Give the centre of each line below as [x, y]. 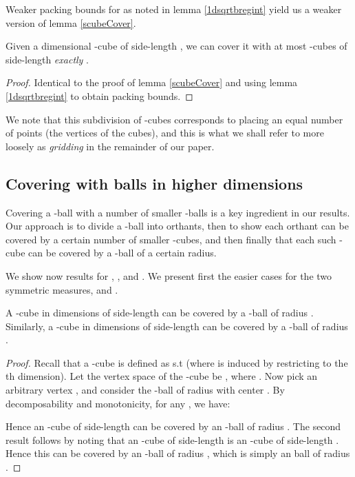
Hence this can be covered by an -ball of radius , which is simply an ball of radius [178, 453]
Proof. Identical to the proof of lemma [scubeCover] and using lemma [152, 82]
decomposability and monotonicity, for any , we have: [118, 403]
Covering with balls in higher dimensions [154, 183]
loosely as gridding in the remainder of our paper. [110, 146]
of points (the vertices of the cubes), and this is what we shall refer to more [165, 133]
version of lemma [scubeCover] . [71, 22]
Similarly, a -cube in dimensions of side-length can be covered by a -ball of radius [177, 326]
